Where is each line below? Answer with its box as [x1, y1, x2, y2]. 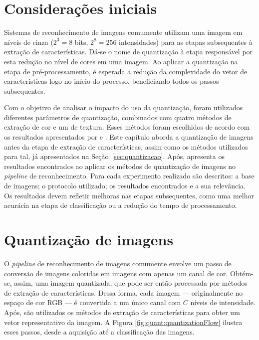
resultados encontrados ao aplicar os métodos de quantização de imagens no [4, 161, 236, 171]
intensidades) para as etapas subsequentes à [119, 36, 253, 47]
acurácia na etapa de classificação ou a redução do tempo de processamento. [4, 200, 237, 210]
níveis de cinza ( [4, 36, 53, 47]
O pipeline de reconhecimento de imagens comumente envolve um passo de [4, 258, 232, 268]
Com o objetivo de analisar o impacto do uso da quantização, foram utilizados [4, 102, 243, 113]
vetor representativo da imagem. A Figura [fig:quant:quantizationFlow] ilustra [4, 317, 243, 327]
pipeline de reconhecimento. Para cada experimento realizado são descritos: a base [4, 170, 255, 181]
